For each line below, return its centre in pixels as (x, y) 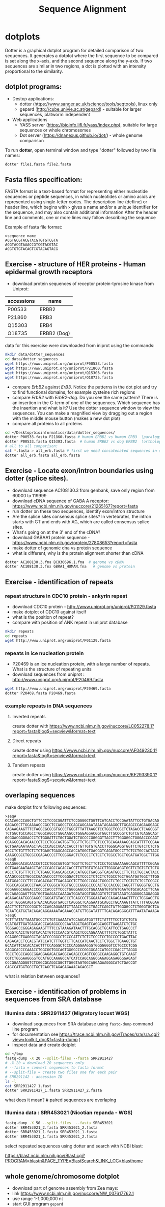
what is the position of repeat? (43, 617)
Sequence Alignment (82, 9)
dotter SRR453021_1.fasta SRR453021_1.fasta (51, 1132)
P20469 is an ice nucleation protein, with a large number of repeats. (81, 664)
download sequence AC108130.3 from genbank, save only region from (83, 490)
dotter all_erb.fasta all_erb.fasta (42, 455)
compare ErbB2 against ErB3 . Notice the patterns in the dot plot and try (84, 387)
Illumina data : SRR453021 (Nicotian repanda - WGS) (69, 1112)
